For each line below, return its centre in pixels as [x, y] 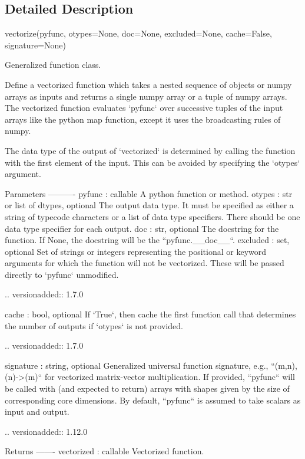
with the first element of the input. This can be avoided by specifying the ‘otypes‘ [152, 162]
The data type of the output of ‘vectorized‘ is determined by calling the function [150, 150]
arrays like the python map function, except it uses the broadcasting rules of [143, 119]
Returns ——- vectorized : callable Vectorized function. [105, 451]
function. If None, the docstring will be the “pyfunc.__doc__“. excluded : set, [147, 240]
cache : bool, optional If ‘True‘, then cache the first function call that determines [150, 314]
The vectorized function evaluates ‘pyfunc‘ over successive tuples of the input [144, 108]
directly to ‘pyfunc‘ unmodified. [62, 274]
